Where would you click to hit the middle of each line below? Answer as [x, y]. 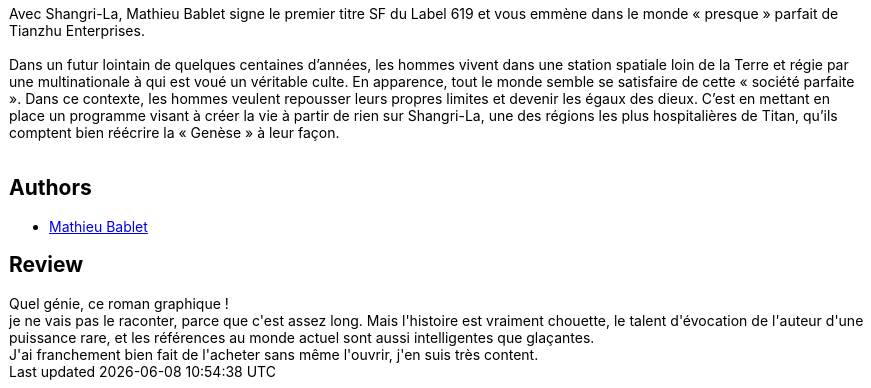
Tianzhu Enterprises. [77, 30]
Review [46, 265]
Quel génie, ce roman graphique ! [119, 303]
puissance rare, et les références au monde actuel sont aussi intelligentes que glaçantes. [302, 337]
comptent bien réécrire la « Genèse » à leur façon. [174, 132]
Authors [50, 188]
